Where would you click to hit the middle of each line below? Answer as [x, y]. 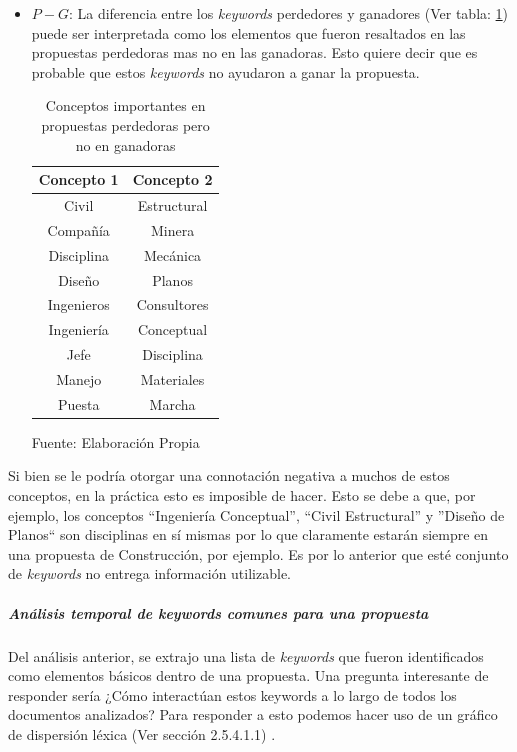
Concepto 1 [78, 179]
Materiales [172, 378]
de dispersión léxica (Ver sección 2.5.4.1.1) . [142, 733]
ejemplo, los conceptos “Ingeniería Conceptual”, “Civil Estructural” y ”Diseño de [256, 514]
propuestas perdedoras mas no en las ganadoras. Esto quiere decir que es [254, 52]
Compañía [78, 229]
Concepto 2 [172, 179]
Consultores [172, 304]
